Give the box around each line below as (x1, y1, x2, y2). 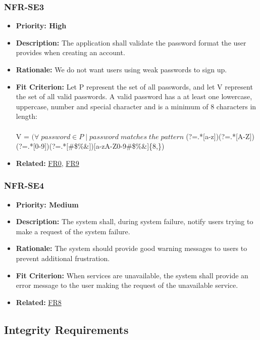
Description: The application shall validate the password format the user (16, 37, 246, 48)
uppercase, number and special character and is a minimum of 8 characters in (16, 101, 256, 111)
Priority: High (16, 20, 67, 31)
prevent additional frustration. (16, 252, 110, 263)
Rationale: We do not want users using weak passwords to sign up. (16, 64, 227, 74)
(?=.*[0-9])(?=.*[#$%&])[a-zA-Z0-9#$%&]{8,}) (16, 141, 165, 151)
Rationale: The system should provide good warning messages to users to (16, 243, 247, 253)
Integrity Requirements (4, 321, 129, 337)
